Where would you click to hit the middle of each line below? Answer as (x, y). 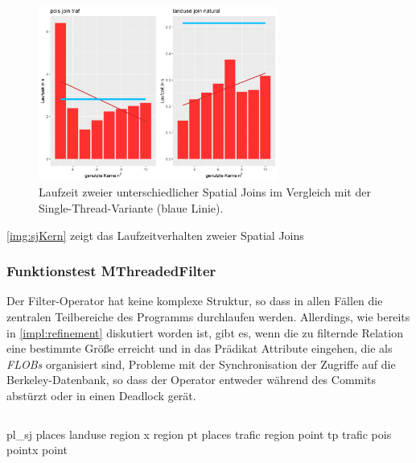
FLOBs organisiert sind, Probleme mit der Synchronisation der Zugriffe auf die (201, 364)
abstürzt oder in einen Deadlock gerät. (101, 395)
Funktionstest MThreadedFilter (111, 271)
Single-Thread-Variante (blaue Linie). (131, 207)
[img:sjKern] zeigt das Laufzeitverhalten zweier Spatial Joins (155, 235)
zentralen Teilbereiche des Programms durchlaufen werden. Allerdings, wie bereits (208, 316)
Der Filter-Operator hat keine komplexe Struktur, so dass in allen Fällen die (195, 301)
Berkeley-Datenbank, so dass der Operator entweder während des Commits (192, 380)
